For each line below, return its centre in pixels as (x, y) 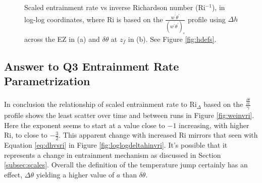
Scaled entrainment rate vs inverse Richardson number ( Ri (115, 7)
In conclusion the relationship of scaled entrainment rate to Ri (100, 104)
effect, (13, 174)
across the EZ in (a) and (62, 39)
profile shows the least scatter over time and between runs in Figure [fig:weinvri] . (129, 115)
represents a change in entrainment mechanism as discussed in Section (113, 155)
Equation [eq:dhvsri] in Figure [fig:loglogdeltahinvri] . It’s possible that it (116, 145)
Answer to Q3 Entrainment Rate (92, 66)
